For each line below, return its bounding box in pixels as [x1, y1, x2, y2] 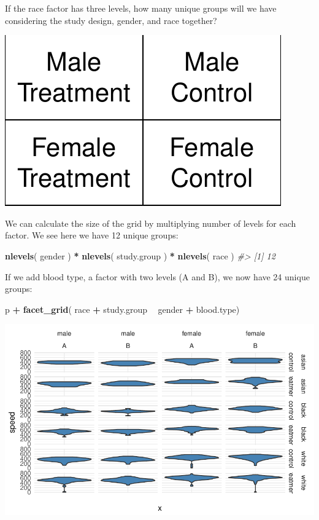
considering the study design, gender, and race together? [5, 14, 217, 26]
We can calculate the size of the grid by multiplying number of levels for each [5, 216, 296, 229]
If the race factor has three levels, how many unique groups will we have [5, 2, 277, 14]
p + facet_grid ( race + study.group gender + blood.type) [5, 302, 240, 315]
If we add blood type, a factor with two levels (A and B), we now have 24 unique [5, 270, 310, 283]
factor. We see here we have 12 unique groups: [5, 229, 179, 242]
